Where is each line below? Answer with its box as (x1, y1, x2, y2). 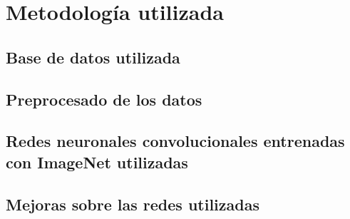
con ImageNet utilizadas (6, 151, 188, 173)
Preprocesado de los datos (6, 88, 202, 110)
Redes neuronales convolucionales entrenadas (6, 130, 345, 152)
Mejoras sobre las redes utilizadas (6, 193, 259, 215)
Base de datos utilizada (6, 46, 180, 68)
